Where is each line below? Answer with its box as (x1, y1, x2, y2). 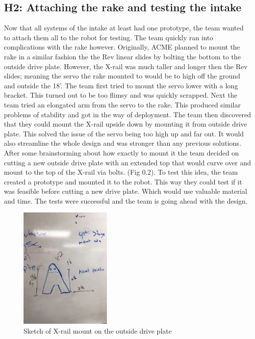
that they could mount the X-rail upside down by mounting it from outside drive (4, 119, 247, 129)
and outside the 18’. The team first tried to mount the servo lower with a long (4, 80, 238, 90)
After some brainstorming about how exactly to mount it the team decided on (4, 147, 239, 157)
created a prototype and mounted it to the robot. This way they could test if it (4, 176, 242, 186)
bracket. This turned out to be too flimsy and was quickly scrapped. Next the (4, 90, 237, 100)
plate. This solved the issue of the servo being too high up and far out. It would (4, 128, 244, 138)
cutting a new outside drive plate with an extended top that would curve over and (4, 157, 251, 167)
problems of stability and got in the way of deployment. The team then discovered (4, 109, 251, 119)
